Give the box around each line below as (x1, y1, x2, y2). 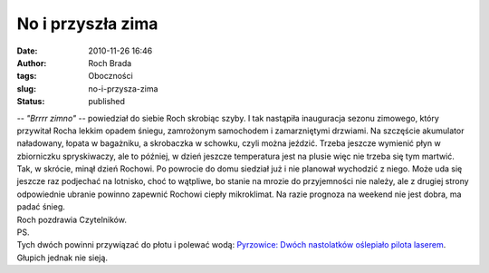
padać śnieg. (16, 201, 65, 212)
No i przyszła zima (16, 14, 158, 34)
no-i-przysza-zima (88, 83, 158, 94)
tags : (16, 71, 37, 82)
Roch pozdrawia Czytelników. (16, 214, 127, 225)
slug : (16, 83, 36, 94)
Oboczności (88, 71, 133, 82)
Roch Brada (88, 57, 132, 68)
